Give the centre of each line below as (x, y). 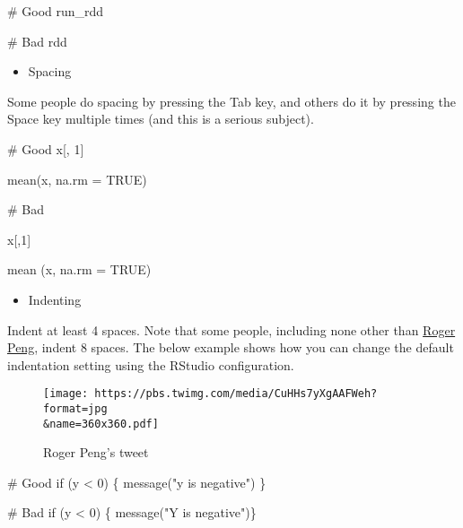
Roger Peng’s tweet (96, 452)
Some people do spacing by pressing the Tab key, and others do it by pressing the (231, 101)
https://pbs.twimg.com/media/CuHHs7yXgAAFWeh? (236, 394)
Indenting (55, 299)
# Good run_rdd (56, 11)
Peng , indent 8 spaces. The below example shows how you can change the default (231, 347)
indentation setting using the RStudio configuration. (151, 364)
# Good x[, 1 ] (46, 148)
